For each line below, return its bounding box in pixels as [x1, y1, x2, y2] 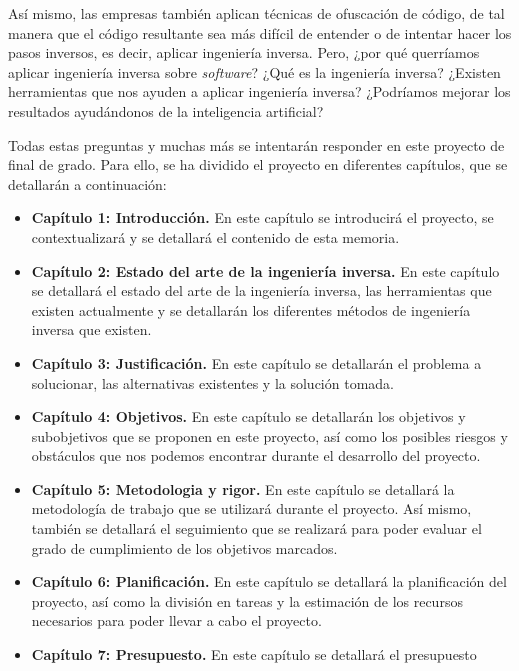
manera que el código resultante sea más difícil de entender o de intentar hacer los [8, 22, 512, 43]
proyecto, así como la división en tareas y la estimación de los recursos [31, 590, 463, 611]
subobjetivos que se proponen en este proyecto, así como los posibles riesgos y [31, 425, 508, 446]
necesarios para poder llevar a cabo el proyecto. [31, 610, 322, 631]
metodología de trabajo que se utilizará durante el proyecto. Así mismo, [31, 498, 472, 519]
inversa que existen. [31, 319, 152, 340]
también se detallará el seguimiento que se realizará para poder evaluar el [31, 518, 482, 539]
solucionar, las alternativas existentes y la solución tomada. [31, 372, 394, 393]
